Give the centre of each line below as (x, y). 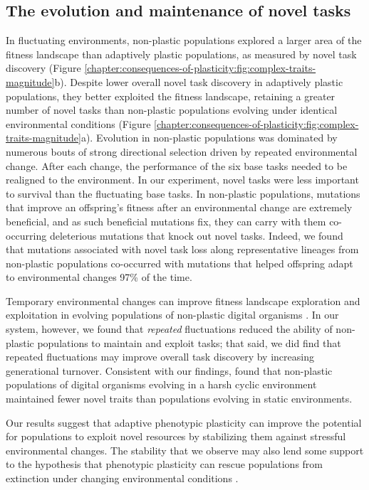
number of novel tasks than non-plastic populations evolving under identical (172, 110)
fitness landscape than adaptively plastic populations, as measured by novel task (181, 54)
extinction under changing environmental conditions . (122, 478)
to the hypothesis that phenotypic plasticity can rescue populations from (164, 464)
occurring (26, 235)
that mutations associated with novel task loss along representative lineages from (182, 249)
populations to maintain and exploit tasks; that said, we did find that (189, 342)
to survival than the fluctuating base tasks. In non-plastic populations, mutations (183, 193)
